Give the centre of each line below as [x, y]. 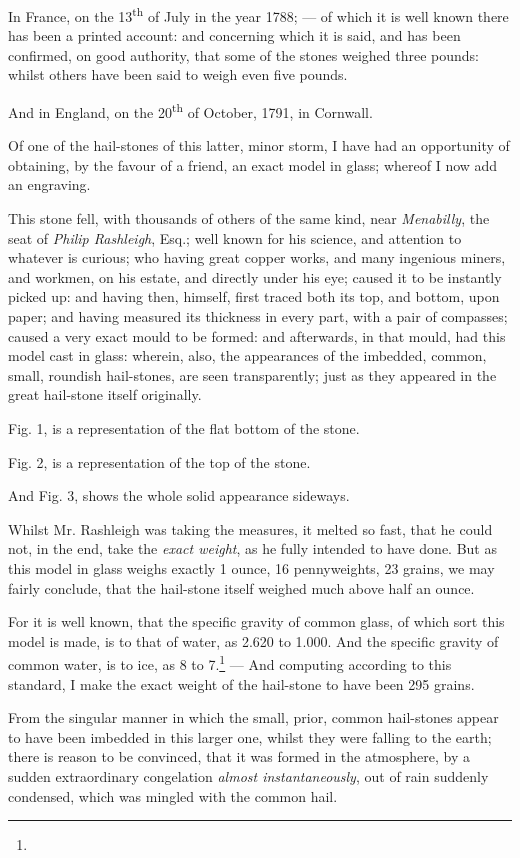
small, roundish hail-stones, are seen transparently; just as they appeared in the [252, 374]
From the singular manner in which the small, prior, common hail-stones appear [253, 717]
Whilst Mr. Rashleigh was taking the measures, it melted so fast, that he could [250, 528]
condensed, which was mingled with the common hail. [173, 795]
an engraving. [49, 184]
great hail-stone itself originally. [105, 394]
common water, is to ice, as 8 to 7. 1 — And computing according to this [230, 662]
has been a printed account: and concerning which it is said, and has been [234, 35]
